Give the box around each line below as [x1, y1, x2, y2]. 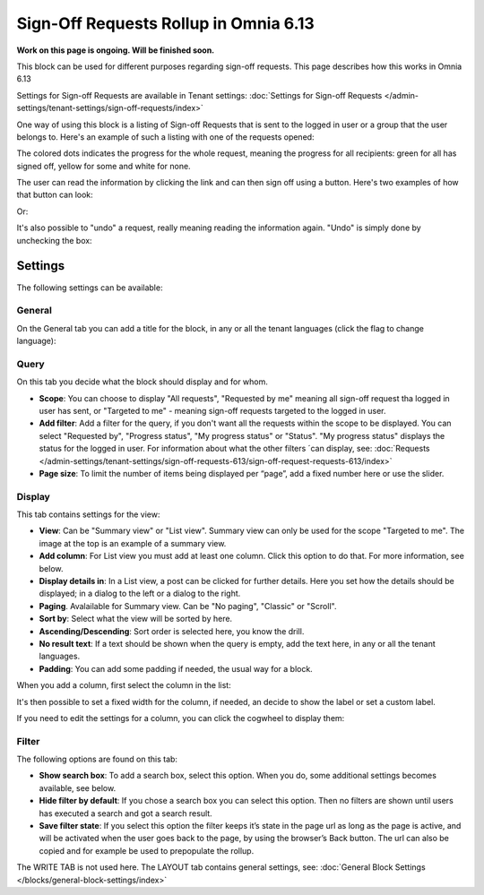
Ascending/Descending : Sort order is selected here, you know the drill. [39, 625, 305, 636]
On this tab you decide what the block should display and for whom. [16, 376, 269, 387]
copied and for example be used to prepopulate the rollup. [39, 845, 255, 856]
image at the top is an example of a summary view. [39, 538, 227, 548]
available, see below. [39, 782, 117, 793]
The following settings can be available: [16, 282, 163, 293]
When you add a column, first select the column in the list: [16, 680, 232, 691]
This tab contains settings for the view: [16, 509, 160, 520]
